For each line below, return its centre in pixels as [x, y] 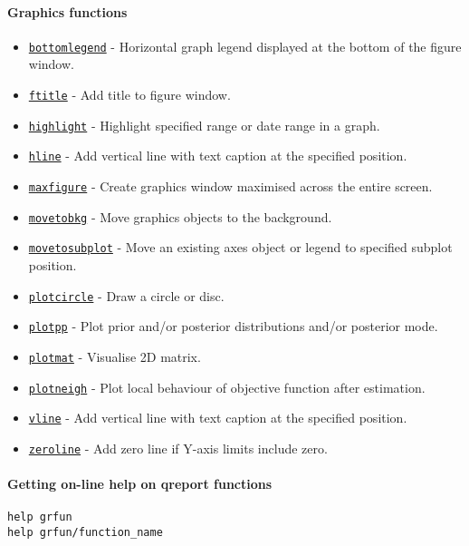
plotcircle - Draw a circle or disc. [126, 295]
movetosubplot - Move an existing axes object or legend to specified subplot [240, 247]
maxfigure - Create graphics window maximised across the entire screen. [230, 186]
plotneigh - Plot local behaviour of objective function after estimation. [227, 387]
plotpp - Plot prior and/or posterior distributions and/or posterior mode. [233, 326]
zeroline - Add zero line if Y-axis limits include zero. [178, 448]
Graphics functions [67, 11]
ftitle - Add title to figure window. [129, 95]
